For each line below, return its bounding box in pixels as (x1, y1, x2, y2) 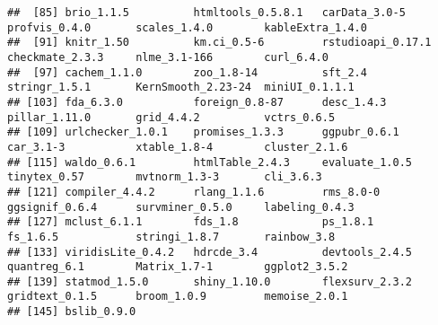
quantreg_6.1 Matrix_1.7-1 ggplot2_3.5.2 (7, 260, 348, 274)
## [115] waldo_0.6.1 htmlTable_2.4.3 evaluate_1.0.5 (7, 155, 413, 169)
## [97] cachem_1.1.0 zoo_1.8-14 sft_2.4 (7, 66, 367, 79)
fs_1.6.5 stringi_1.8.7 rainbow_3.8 (7, 230, 336, 243)
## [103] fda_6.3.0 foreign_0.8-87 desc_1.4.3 (7, 95, 387, 109)
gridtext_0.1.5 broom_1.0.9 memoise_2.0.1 (7, 290, 348, 303)
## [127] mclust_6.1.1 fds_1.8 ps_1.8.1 (7, 215, 374, 229)
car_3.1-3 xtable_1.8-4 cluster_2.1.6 (7, 140, 348, 154)
